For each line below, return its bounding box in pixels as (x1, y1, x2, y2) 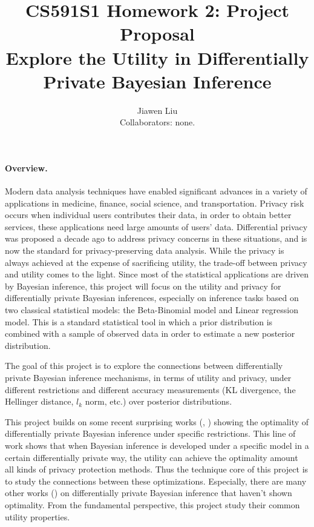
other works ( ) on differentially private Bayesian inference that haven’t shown (5, 486, 292, 499)
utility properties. (5, 510, 70, 523)
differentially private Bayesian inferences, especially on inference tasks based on (5, 291, 299, 304)
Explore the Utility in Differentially (5, 45, 309, 70)
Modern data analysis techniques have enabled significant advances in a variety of (5, 185, 307, 197)
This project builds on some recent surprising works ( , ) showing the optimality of (5, 415, 309, 428)
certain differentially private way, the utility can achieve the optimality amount (5, 451, 298, 463)
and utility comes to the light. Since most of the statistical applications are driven (5, 268, 309, 280)
